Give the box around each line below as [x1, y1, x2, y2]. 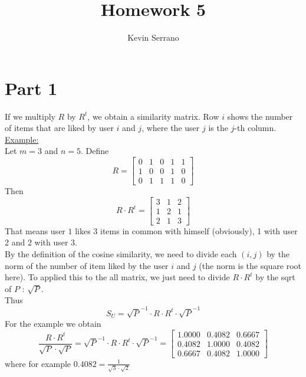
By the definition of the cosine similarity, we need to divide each [5, 248, 237, 260]
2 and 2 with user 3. [5, 236, 78, 248]
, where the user [142, 122, 200, 134]
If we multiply [5, 110, 55, 122]
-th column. [234, 122, 277, 134]
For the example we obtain [5, 317, 101, 330]
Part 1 [5, 76, 58, 100]
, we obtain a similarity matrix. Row [87, 110, 219, 122]
